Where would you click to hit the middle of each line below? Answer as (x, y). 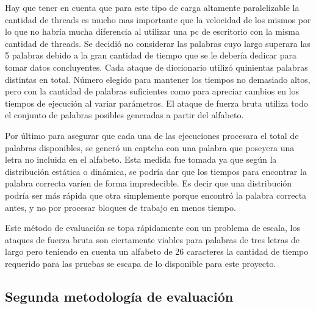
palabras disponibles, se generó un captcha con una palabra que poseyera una (150, 147)
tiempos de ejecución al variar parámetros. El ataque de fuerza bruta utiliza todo (156, 103)
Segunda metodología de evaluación (119, 296)
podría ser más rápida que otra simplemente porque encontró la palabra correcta (156, 195)
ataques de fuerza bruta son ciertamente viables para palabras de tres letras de (152, 239)
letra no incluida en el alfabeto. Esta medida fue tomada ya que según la (141, 159)
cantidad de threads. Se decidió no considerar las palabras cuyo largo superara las (158, 43)
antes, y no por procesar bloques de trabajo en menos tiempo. (120, 207)
